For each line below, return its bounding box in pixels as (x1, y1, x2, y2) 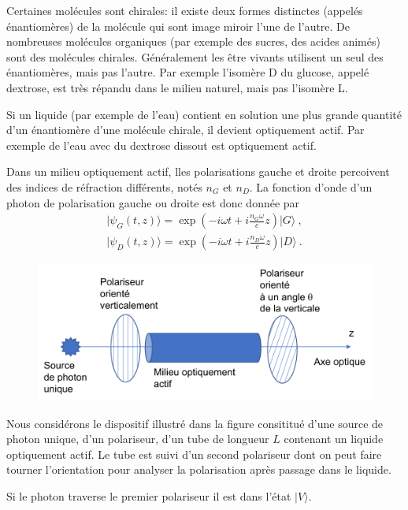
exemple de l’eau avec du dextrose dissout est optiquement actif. (6, 136, 317, 153)
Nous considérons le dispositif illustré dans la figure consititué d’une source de (6, 415, 384, 431)
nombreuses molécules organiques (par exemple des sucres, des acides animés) (6, 33, 380, 50)
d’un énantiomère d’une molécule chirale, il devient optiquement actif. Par (6, 121, 365, 138)
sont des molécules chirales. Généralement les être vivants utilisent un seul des (6, 48, 384, 65)
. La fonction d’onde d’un (249, 178, 373, 195)
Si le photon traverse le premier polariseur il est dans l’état (6, 487, 291, 504)
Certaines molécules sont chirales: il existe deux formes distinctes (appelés (6, 2, 363, 18)
